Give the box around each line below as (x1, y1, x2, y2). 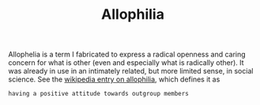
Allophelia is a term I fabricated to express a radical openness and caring (8, 49, 247, 60)
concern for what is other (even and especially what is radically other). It (8, 58, 244, 67)
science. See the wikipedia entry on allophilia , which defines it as (8, 74, 220, 84)
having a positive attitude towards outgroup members (8, 90, 190, 98)
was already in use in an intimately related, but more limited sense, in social (8, 67, 254, 76)
